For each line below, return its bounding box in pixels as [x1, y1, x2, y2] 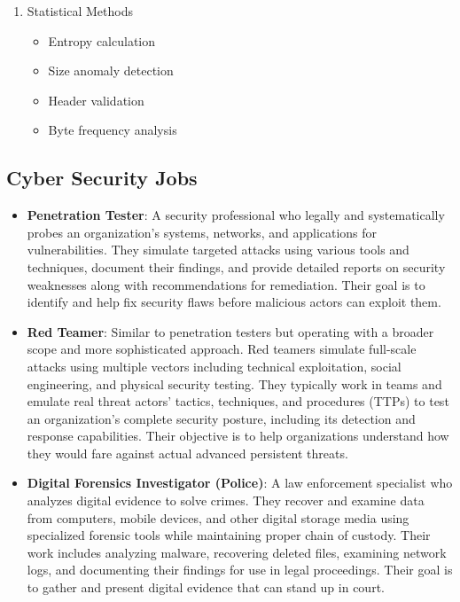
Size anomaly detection [48, 61, 174, 80]
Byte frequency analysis [48, 121, 177, 139]
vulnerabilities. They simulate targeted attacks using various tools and [27, 240, 409, 259]
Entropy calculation [48, 31, 156, 50]
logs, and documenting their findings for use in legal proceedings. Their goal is [27, 560, 453, 579]
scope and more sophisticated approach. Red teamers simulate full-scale [27, 340, 417, 358]
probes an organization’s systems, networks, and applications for [27, 223, 378, 241]
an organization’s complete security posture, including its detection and [27, 409, 416, 427]
